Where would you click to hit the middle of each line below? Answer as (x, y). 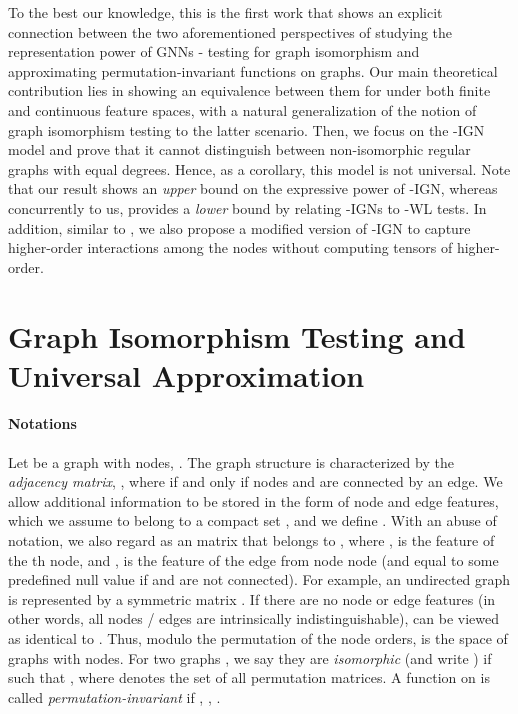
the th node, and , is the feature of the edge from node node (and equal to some (253, 559)
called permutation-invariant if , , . (114, 696)
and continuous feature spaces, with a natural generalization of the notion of (242, 109)
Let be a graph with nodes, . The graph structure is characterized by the (231, 461)
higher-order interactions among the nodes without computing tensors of (230, 247)
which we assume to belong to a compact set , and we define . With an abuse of (252, 520)
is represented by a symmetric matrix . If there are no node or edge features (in (252, 598)
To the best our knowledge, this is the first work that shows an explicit (225, 12)
